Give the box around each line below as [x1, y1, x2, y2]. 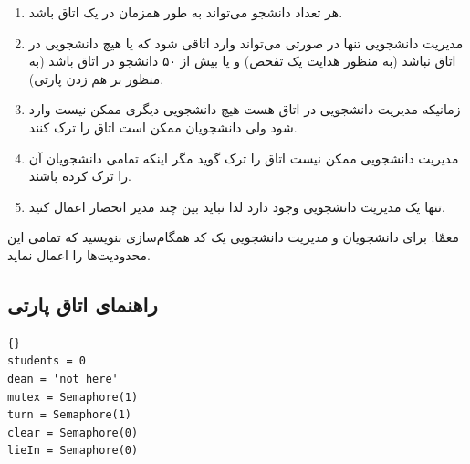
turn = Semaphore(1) [7, 408, 132, 422]
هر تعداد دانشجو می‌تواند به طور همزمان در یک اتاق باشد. [28, 3, 343, 21]
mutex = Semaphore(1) [7, 390, 139, 404]
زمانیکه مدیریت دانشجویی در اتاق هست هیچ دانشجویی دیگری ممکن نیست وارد [28, 100, 461, 119]
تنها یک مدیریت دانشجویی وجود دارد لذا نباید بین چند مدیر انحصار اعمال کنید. [28, 196, 445, 216]
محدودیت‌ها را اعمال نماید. [7, 245, 151, 264]
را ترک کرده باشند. [28, 166, 131, 185]
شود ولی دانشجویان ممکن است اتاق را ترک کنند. [28, 117, 298, 136]
